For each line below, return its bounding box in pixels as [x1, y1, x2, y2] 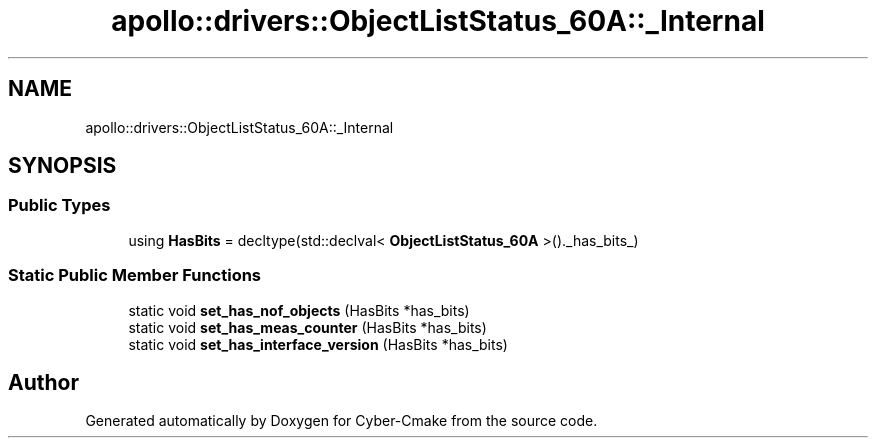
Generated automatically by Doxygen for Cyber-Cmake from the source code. [85, 412, 598, 430]
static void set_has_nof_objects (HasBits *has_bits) [128, 301, 470, 319]
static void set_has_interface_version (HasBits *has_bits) [128, 335, 508, 353]
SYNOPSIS [8, 153, 117, 179]
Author [8, 369, 79, 395]
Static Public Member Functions [8, 265, 262, 286]
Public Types [8, 195, 111, 216]
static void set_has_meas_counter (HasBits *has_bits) [128, 318, 487, 336]
